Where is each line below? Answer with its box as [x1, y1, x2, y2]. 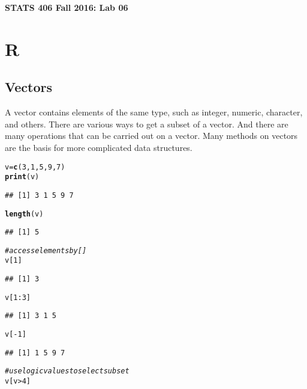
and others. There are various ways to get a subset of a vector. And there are [5, 117, 288, 130]
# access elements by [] [5, 246, 87, 255]
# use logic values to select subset [5, 367, 130, 376]
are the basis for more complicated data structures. [5, 141, 192, 153]
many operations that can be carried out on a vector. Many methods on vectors [5, 129, 298, 142]
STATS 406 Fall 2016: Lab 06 [5, 1, 128, 13]
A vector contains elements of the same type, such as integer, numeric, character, [5, 106, 303, 118]
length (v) [5, 209, 44, 218]
